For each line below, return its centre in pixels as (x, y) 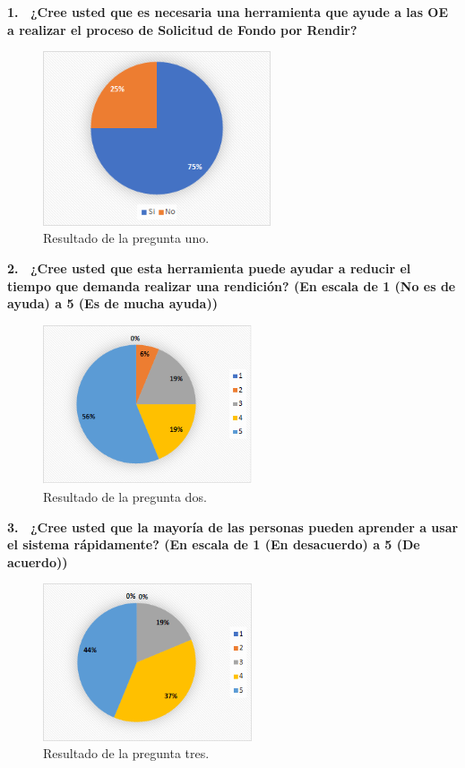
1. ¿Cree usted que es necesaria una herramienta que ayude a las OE (228, 12)
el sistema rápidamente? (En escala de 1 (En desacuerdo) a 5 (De (214, 544)
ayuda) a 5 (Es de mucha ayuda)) (112, 303)
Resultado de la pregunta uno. (126, 238)
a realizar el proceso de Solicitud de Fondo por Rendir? (182, 29)
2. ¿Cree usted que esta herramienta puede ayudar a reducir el (209, 268)
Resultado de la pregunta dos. (125, 497)
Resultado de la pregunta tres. (126, 753)
